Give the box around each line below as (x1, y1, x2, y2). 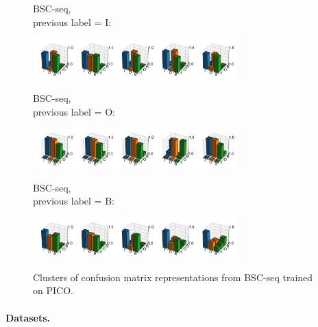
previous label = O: (33, 104, 115, 118)
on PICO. (33, 283, 73, 298)
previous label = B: (33, 194, 114, 208)
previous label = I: (33, 14, 112, 29)
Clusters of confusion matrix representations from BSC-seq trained (33, 270, 313, 284)
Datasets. (5, 310, 51, 324)
